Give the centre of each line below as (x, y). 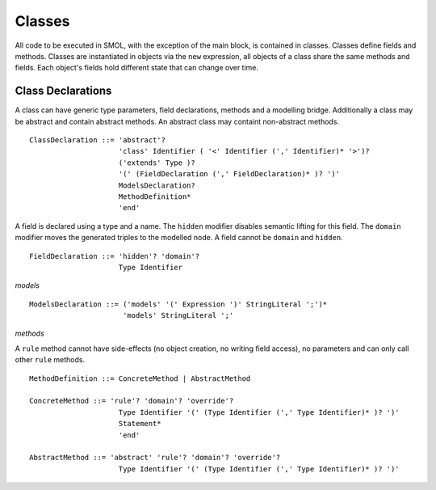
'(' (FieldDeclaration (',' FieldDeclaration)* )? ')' (229, 174)
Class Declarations (63, 91)
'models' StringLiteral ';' (178, 316)
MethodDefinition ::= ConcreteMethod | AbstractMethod (140, 378)
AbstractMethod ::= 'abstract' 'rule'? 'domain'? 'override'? (155, 458)
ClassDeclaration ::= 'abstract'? (97, 140)
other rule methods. (50, 360)
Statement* (140, 424)
